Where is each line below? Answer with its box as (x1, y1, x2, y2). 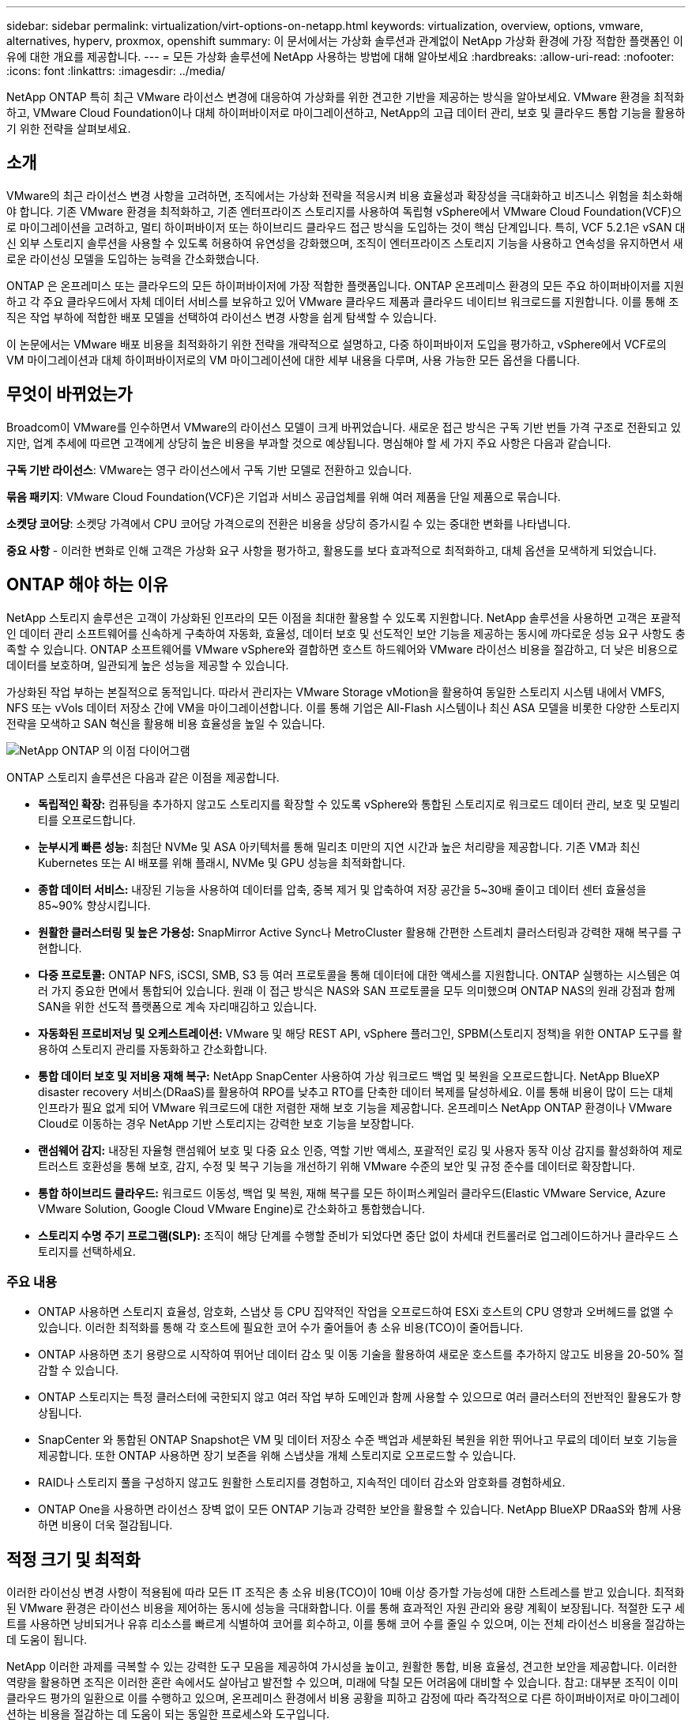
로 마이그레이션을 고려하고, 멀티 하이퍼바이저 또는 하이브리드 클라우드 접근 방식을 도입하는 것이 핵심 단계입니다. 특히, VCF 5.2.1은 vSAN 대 (6, 220, 686, 234)
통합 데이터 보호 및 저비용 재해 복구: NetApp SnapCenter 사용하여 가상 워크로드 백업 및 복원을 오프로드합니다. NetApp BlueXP (38, 1068, 660, 1083)
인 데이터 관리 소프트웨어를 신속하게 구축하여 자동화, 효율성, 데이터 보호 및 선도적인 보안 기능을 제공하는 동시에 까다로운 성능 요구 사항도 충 (6, 626, 686, 640)
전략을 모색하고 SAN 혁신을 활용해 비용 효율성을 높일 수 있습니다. (6, 716, 325, 730)
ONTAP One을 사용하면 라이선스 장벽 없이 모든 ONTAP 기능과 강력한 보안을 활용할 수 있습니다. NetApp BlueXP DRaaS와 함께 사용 (38, 1502, 682, 1517)
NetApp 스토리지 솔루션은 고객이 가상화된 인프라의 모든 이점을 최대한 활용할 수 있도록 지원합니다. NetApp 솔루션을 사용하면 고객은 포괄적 (6, 610, 681, 624)
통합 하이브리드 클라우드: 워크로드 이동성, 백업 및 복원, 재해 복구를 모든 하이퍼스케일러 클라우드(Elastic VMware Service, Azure (38, 1185, 666, 1200)
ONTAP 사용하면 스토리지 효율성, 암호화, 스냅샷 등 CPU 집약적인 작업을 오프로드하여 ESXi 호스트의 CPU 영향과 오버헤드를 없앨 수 (38, 1305, 674, 1319)
